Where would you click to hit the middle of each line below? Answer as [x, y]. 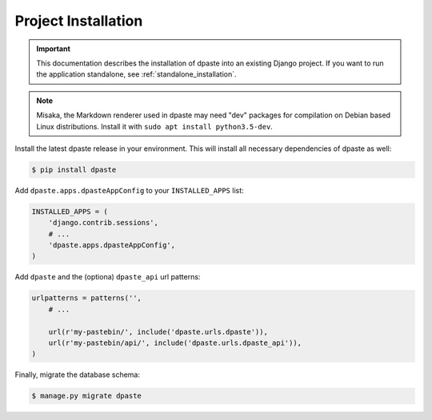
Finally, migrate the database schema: [77, 374]
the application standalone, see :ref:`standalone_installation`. [136, 74]
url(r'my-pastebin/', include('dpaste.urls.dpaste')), [158, 332]
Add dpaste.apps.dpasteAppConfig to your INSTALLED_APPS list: [129, 190]
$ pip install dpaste [74, 169]
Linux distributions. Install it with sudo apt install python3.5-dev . [155, 126]
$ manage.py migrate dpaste [86, 396]
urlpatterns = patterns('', [86, 298]
